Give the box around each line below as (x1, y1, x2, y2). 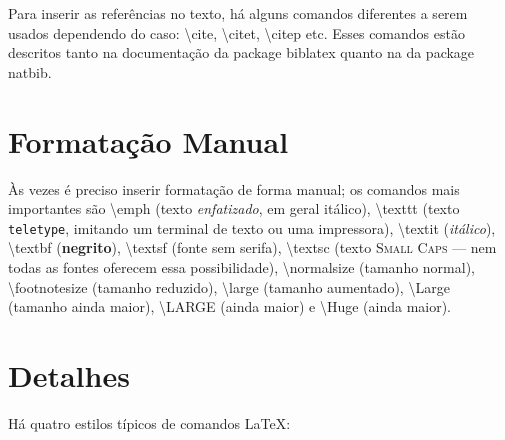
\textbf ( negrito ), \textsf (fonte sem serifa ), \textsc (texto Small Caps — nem (8, 237, 497, 258)
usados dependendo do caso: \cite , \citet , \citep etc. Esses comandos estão (8, 22, 465, 43)
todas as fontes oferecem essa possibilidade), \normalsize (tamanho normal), (8, 256, 476, 277)
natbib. (8, 61, 52, 82)
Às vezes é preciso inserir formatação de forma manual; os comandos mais (8, 178, 460, 199)
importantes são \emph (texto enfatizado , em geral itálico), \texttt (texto (8, 198, 460, 219)
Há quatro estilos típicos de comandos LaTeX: (8, 412, 291, 433)
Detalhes (8, 354, 130, 395)
